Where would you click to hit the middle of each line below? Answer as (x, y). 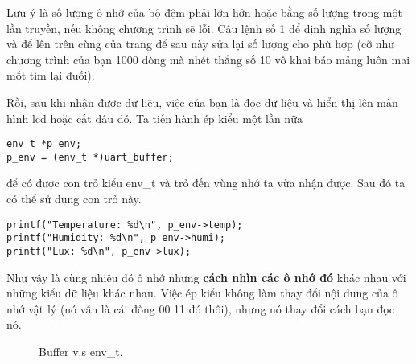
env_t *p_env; (44, 144)
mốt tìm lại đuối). (51, 75)
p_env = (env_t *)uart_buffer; (90, 157)
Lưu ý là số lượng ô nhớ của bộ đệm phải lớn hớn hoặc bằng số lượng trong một (204, 12)
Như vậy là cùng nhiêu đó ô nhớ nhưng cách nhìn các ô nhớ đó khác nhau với (206, 277)
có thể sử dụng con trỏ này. (74, 199)
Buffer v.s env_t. (81, 351)
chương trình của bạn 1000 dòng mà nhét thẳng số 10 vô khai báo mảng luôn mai (208, 59)
